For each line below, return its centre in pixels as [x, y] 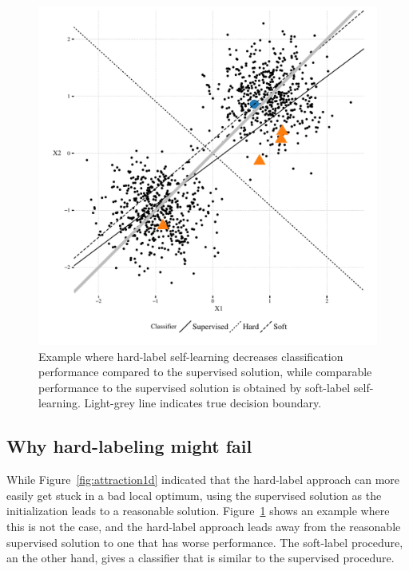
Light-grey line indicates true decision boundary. [203, 403]
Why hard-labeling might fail [129, 446]
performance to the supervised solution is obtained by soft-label [195, 387]
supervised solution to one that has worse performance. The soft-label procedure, [205, 542]
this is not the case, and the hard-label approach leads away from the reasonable [204, 526]
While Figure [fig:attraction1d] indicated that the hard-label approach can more [203, 480]
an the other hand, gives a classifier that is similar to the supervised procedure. [201, 558]
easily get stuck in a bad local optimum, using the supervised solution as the [194, 495]
